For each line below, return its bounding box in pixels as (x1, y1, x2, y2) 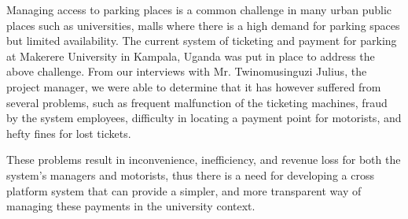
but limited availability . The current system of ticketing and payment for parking (6, 32, 397, 49)
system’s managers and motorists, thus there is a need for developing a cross (6, 166, 374, 183)
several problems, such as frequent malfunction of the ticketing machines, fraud (6, 94, 388, 110)
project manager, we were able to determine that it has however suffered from (6, 78, 381, 95)
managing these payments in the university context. (6, 198, 255, 214)
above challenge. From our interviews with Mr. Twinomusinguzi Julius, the (6, 63, 367, 80)
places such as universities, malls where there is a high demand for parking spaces (6, 17, 400, 33)
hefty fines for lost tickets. (6, 124, 131, 141)
